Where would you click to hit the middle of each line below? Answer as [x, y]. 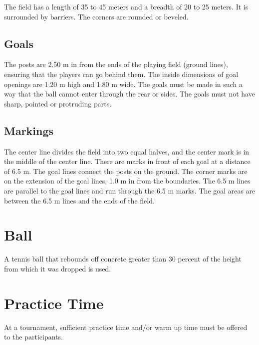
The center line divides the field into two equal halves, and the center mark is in [127, 151]
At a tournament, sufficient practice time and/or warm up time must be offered [126, 327]
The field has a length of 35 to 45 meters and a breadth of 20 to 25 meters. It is [126, 6]
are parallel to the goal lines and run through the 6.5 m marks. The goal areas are [130, 190]
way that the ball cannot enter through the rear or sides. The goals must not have [129, 94]
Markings [29, 130]
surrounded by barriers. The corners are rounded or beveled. [96, 16]
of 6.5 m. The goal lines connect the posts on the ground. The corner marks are [126, 171]
